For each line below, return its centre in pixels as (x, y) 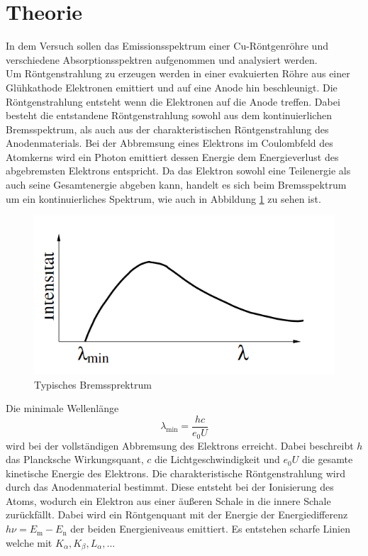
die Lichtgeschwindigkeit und (217, 459)
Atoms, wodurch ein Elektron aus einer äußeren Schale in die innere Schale (168, 500)
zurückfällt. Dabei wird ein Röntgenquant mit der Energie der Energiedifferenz (177, 515)
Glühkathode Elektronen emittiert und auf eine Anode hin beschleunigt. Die (172, 87)
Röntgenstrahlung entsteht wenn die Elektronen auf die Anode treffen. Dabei (173, 101)
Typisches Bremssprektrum (93, 384)
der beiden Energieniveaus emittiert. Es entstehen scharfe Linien (210, 529)
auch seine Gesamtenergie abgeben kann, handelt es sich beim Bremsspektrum (176, 185)
